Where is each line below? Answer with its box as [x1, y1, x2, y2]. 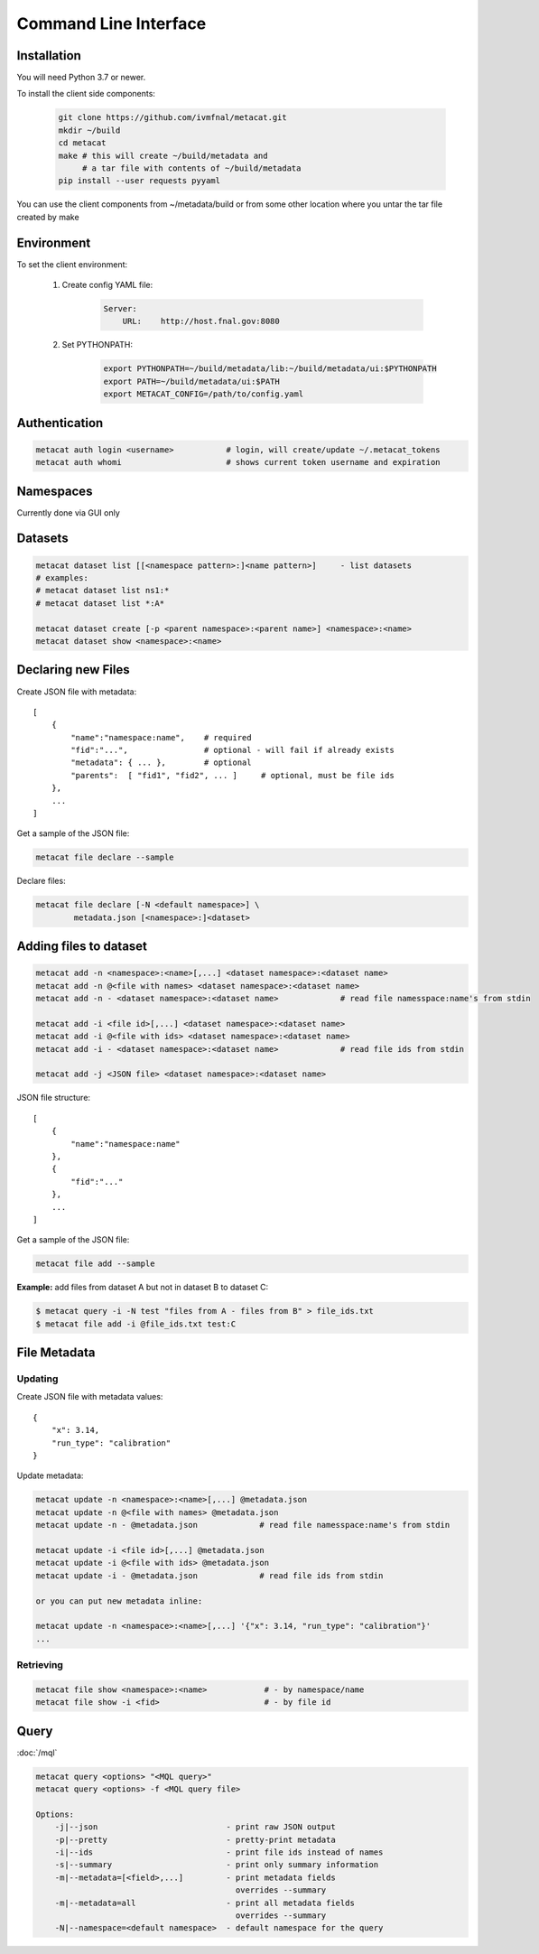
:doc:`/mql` [16, 1747, 58, 1758]
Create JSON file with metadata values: [16, 1391, 163, 1402]
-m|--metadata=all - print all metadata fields [54, 1897, 356, 1908]
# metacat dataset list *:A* [35, 598, 165, 609]
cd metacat [58, 138, 107, 148]
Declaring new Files [16, 662, 130, 677]
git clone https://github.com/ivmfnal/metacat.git [58, 113, 288, 123]
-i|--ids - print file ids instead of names [54, 1847, 384, 1857]
